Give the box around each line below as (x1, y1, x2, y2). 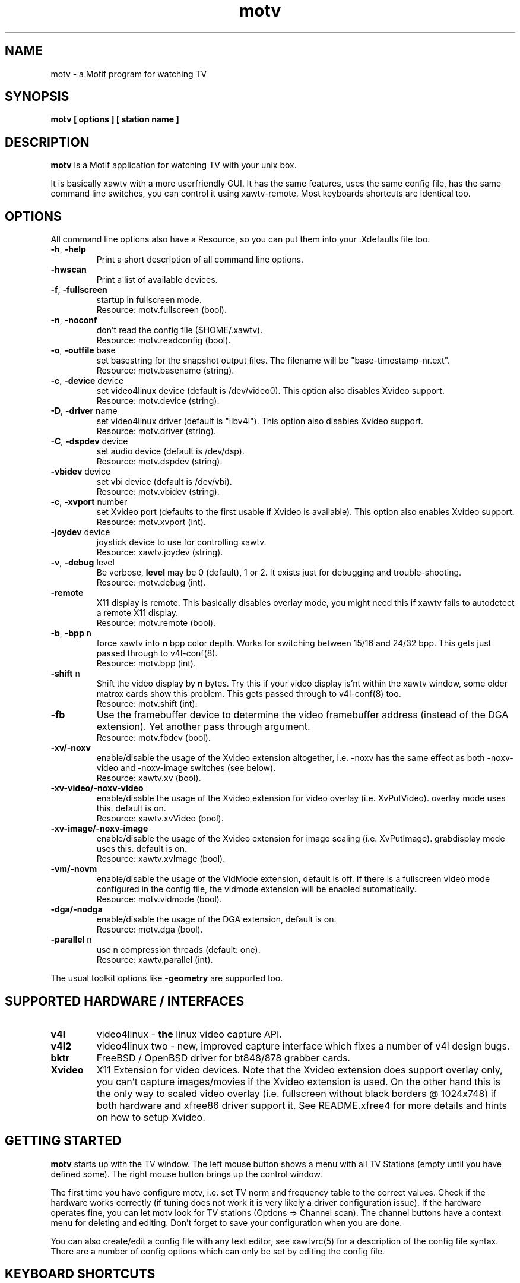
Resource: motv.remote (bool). (96, 618, 216, 628)
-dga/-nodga (50, 904, 103, 915)
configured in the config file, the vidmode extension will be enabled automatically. (96, 884, 417, 895)
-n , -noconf (50, 315, 97, 326)
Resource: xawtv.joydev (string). (96, 547, 223, 558)
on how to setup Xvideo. (96, 1111, 205, 1123)
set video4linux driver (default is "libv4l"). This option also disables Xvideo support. (96, 416, 424, 426)
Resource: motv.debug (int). (96, 577, 206, 588)
